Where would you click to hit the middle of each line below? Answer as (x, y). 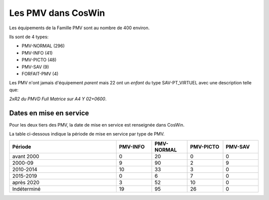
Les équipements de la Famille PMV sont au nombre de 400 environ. (79, 28)
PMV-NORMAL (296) (43, 46)
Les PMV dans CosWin (57, 13)
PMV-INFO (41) (37, 53)
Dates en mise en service (49, 113)
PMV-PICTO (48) (39, 60)
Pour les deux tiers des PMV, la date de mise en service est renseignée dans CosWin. (97, 125)
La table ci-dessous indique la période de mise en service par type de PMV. (87, 134)
